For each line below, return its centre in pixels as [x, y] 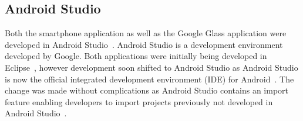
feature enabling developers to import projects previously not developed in [139, 101]
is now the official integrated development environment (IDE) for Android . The [149, 79]
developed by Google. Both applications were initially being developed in [136, 56]
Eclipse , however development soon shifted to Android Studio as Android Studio [151, 67]
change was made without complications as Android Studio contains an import [147, 90]
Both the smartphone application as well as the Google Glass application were [146, 33]
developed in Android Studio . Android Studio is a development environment [144, 44]
